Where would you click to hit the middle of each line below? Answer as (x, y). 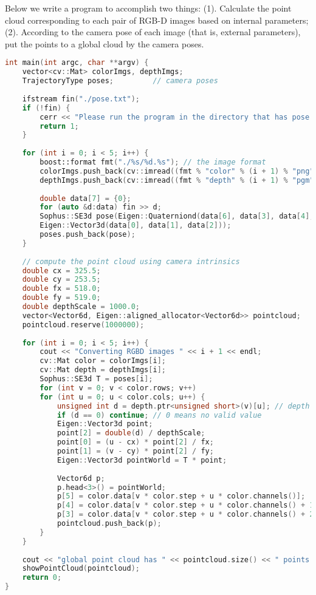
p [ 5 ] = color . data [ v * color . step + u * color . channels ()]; (181, 496)
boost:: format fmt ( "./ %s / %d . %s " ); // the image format (153, 162)
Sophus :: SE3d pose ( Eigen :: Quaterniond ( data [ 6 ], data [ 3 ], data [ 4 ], (177, 216)
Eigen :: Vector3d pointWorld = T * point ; (142, 460)
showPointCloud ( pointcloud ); (81, 569)
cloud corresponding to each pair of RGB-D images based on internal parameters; (157, 20)
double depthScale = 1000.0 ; (81, 307)
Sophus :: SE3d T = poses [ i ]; (96, 379)
